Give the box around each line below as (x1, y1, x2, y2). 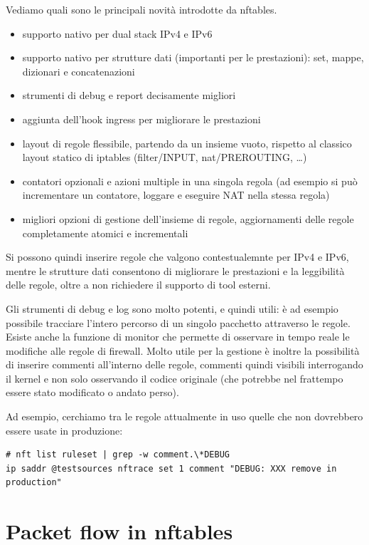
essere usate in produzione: (6, 422, 123, 437)
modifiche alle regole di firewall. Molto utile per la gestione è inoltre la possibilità (6, 343, 360, 358)
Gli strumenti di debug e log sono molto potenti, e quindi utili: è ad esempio (6, 301, 338, 316)
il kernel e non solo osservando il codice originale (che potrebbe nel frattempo (6, 370, 343, 385)
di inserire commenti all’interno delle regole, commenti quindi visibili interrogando (6, 357, 363, 372)
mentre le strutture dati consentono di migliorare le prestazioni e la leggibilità (6, 263, 345, 278)
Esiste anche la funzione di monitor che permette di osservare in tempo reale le (6, 329, 350, 344)
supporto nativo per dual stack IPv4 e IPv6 (22, 26, 213, 41)
